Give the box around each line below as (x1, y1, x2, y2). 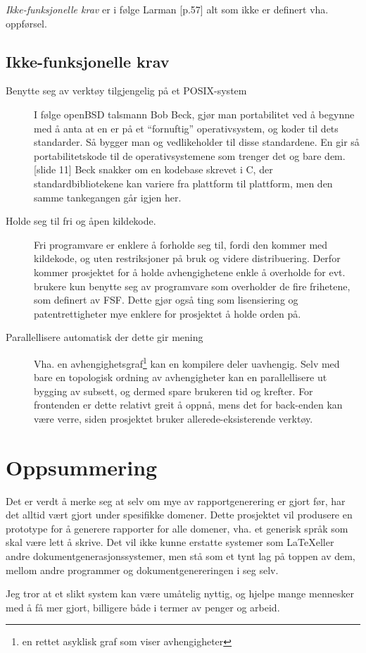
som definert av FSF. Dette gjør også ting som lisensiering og (34, 292, 298, 307)
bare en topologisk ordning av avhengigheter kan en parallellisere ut (34, 370, 327, 385)
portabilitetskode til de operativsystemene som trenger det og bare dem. (34, 148, 346, 163)
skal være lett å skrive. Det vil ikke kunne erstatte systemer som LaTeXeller (6, 535, 334, 549)
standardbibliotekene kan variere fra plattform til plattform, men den (34, 175, 333, 190)
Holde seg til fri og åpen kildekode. (6, 213, 156, 228)
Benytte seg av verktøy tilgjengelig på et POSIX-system (6, 83, 247, 98)
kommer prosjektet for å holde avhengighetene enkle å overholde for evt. (34, 264, 346, 279)
